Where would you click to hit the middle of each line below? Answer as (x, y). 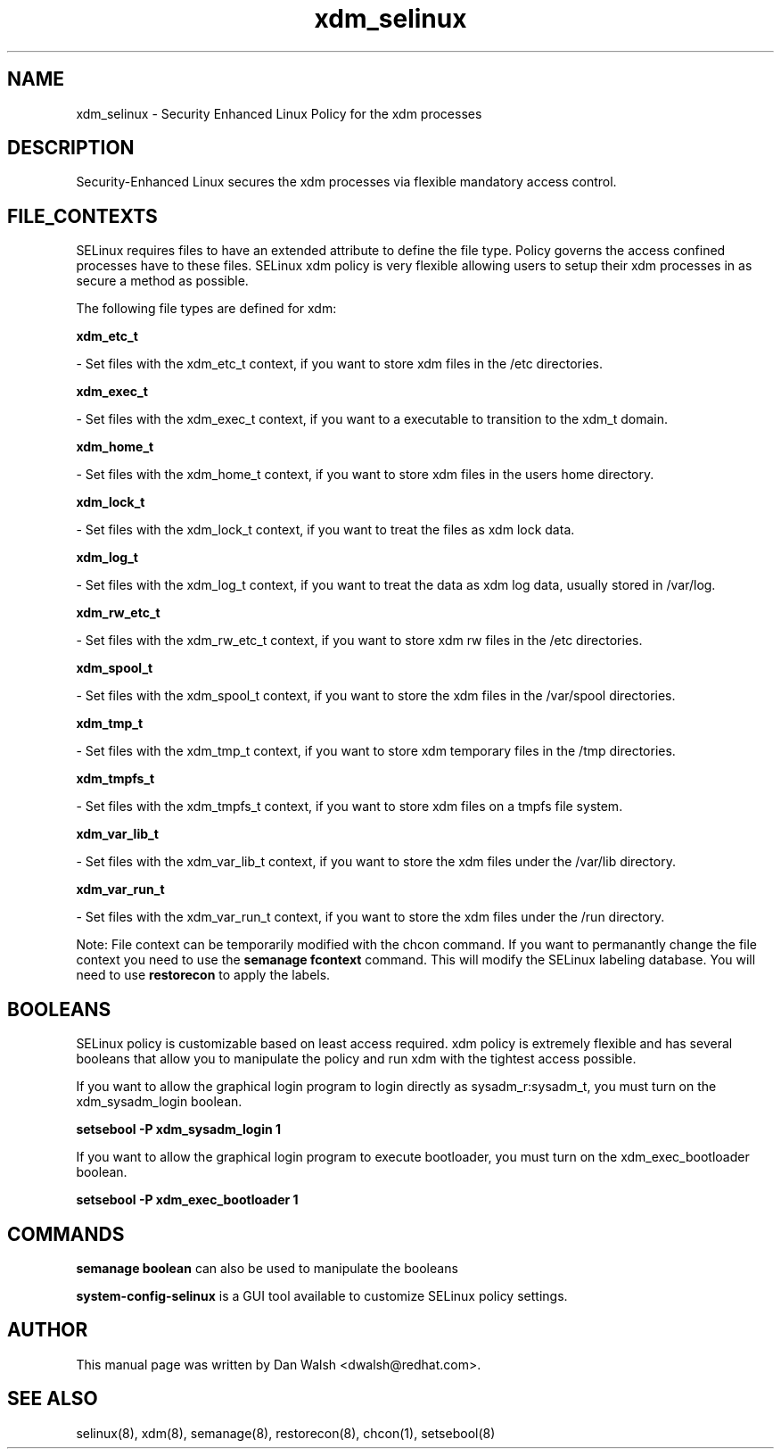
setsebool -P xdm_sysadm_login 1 (178, 1129)
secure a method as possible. (162, 281)
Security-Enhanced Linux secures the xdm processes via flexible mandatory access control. (346, 182)
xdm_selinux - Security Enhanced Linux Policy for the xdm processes (279, 113)
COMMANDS (66, 1234)
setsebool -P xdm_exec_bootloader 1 (187, 1200)
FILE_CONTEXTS (82, 216)
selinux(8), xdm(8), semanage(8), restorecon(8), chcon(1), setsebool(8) (286, 1433)
